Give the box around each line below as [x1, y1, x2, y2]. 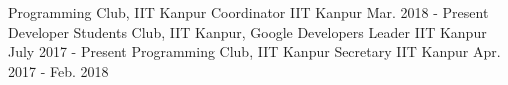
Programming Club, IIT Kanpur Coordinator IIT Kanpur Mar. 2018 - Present [8, 2, 489, 22]
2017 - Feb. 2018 [8, 60, 109, 81]
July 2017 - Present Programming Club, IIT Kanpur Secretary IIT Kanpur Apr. [8, 41, 501, 62]
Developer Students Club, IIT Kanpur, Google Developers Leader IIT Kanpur [8, 21, 487, 42]
